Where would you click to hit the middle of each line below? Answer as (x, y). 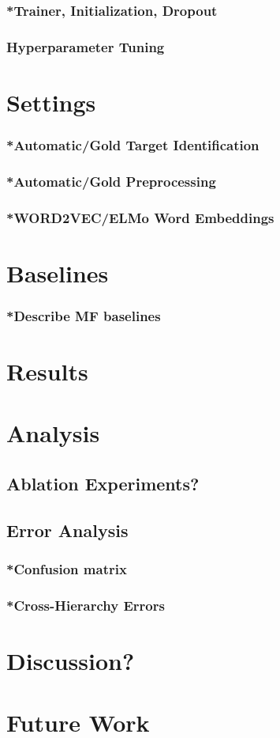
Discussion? (71, 660)
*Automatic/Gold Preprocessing (111, 181)
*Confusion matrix (67, 569)
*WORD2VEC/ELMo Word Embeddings (140, 217)
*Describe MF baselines (84, 315)
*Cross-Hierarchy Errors (86, 605)
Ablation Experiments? (103, 483)
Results (47, 371)
